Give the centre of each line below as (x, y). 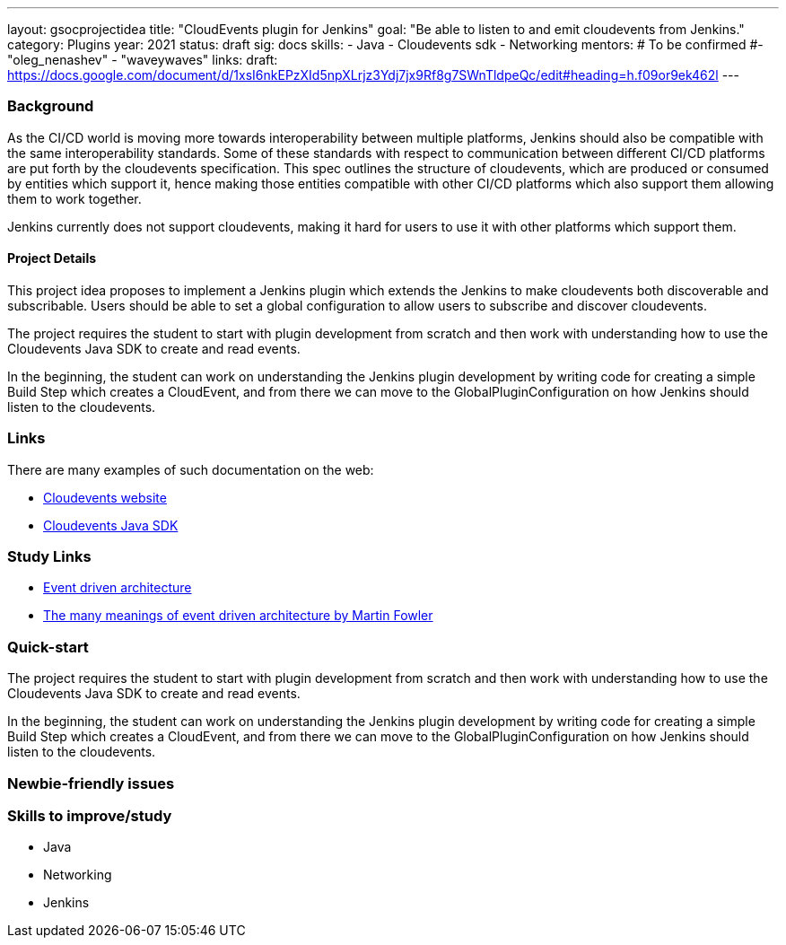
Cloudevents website (105, 497)
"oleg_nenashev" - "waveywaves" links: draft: (143, 60)
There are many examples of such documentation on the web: (191, 469)
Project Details (52, 258)
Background (51, 106)
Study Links (49, 557)
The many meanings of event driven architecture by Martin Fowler (238, 616)
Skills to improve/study (90, 815)
